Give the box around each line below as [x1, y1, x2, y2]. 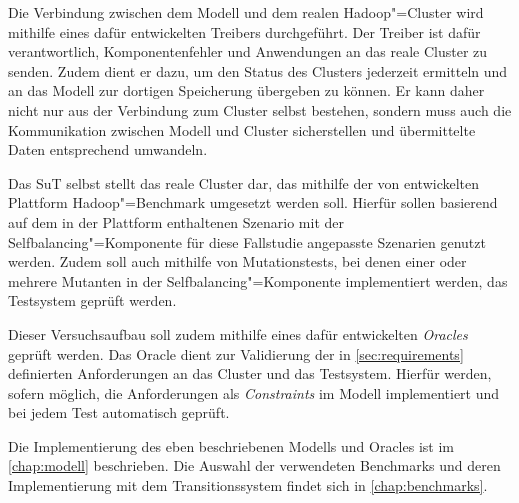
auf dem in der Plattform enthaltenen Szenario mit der [8, 211, 344, 232]
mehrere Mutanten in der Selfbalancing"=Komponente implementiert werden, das [8, 270, 508, 291]
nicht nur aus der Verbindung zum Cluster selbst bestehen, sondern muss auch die [8, 99, 512, 120]
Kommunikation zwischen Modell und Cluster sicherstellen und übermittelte [8, 119, 476, 140]
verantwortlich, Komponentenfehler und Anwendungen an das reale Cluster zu [8, 41, 488, 62]
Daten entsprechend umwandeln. [8, 139, 208, 160]
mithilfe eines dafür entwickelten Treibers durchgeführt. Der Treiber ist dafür [8, 21, 481, 42]
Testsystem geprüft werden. [8, 290, 177, 311]
